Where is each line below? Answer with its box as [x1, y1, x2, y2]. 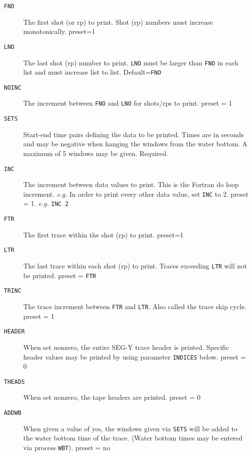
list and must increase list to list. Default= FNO [23, 67, 161, 77]
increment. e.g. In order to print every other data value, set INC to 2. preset [23, 189, 249, 199]
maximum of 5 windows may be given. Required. [23, 148, 168, 158]
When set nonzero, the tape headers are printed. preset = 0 [23, 392, 201, 402]
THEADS [4, 378, 25, 385]
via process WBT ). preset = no [23, 442, 110, 452]
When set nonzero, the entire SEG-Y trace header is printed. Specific [23, 342, 229, 352]
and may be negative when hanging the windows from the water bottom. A [23, 139, 248, 149]
